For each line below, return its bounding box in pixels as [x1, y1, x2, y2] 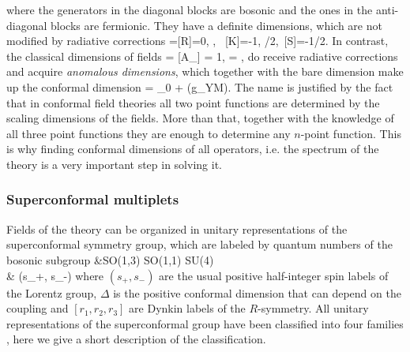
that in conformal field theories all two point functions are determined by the [6, 94, 380, 110]
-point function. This [300, 125, 401, 141]
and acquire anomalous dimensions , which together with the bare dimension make [6, 63, 404, 80]
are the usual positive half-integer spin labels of [159, 267, 389, 283]
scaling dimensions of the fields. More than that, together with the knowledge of [6, 110, 394, 126]
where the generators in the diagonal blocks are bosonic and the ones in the [6, 2, 373, 17]
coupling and [6, 300, 69, 316]
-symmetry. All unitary [258, 300, 369, 316]
